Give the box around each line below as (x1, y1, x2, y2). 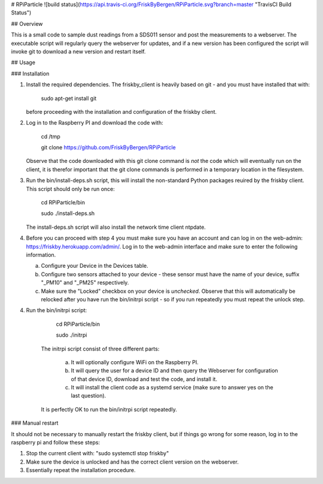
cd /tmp (41, 132, 60, 140)
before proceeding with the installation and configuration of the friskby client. (26, 108, 217, 115)
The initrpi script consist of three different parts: (41, 345, 160, 352)
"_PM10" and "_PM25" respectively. (41, 279, 129, 286)
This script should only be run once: (26, 185, 115, 192)
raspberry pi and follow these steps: (11, 439, 100, 446)
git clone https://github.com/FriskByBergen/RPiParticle (41, 144, 176, 151)
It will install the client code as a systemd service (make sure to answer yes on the (71, 384, 273, 391)
